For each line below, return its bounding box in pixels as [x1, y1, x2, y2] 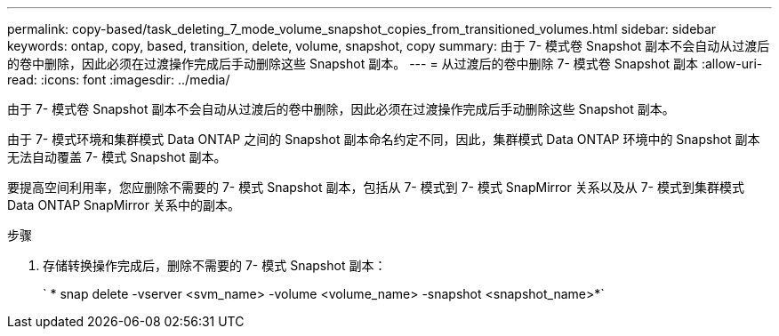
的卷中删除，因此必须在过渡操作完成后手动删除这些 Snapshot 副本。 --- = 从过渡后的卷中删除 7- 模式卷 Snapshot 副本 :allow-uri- [7, 56, 763, 71]
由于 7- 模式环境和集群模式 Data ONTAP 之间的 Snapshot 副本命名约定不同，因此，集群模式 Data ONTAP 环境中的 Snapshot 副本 [7, 132, 760, 147]
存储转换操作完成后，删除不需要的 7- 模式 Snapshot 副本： [43, 258, 387, 273]
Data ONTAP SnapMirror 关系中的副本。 [7, 197, 240, 212]
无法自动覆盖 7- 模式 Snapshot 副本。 [7, 149, 227, 164]
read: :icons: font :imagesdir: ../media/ [7, 72, 230, 87]
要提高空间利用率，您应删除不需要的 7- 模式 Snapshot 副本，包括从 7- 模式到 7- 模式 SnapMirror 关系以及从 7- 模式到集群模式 [7, 180, 744, 195]
